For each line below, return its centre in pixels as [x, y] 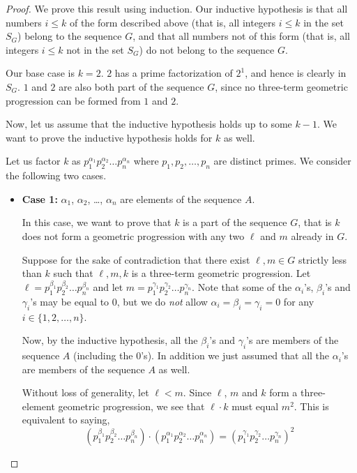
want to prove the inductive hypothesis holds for [109, 137]
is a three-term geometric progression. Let [221, 273]
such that [73, 273]
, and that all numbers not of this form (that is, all [241, 36]
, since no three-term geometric [281, 86]
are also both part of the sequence [131, 86]
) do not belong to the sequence [207, 49]
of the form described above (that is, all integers [173, 22]
